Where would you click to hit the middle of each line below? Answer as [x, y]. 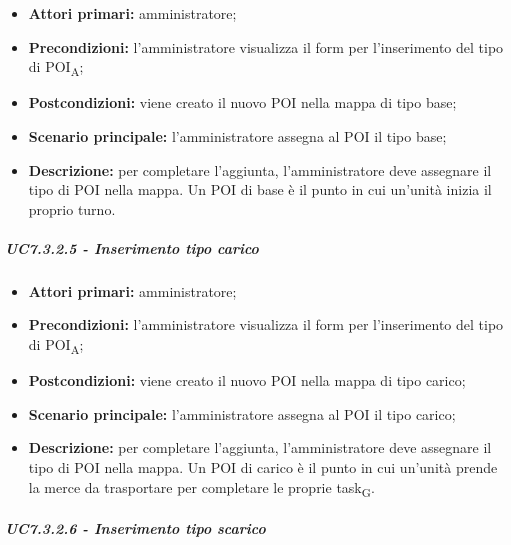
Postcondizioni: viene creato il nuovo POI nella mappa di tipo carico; [247, 380]
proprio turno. [72, 208]
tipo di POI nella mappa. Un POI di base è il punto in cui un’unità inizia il [260, 189]
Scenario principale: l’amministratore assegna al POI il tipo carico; [242, 413]
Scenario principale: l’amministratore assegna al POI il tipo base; [237, 135]
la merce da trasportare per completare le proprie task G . [201, 488]
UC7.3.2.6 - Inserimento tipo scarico [135, 528]
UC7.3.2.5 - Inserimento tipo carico [132, 247]
